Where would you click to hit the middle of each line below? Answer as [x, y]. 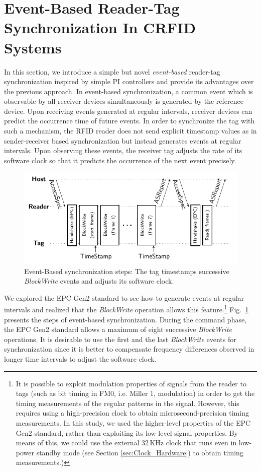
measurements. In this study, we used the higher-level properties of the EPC [133, 422]
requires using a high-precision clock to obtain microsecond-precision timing [132, 413]
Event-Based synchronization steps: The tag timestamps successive [127, 271]
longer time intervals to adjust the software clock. [80, 358]
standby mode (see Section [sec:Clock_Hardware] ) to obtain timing [140, 452]
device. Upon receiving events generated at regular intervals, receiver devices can [128, 111]
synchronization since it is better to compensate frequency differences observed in [129, 349]
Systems [33, 47]
